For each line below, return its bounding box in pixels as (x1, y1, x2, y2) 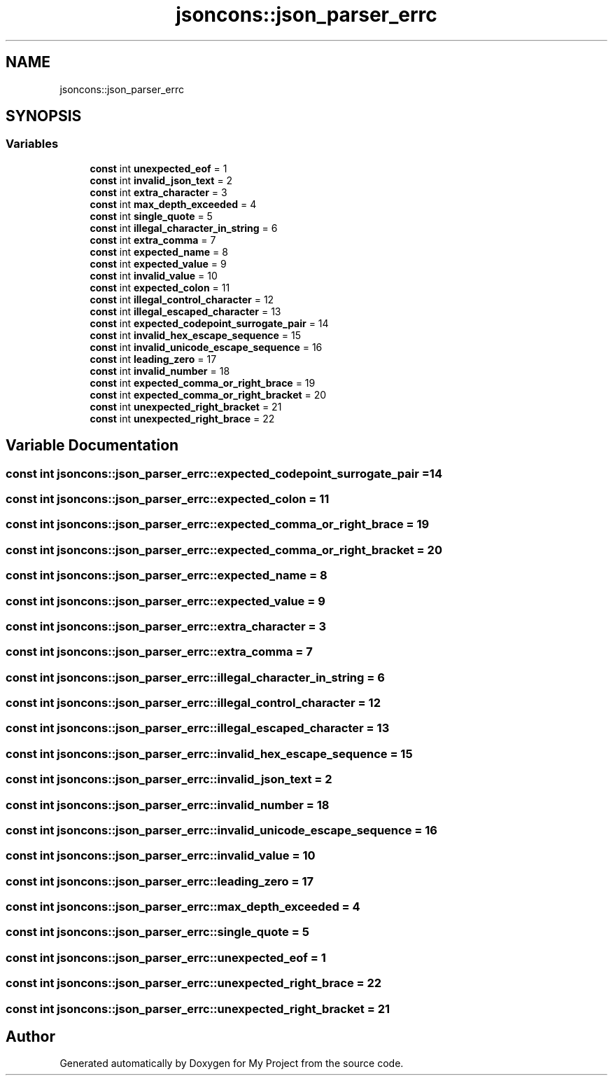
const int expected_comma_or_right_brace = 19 (90, 376, 316, 389)
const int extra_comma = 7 (90, 233, 216, 246)
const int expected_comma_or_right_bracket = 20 (90, 388, 327, 401)
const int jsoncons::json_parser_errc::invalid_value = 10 (6, 848, 316, 863)
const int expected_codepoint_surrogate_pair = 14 (90, 317, 329, 329)
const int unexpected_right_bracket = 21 (90, 400, 282, 413)
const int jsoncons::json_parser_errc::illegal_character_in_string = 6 (6, 670, 385, 684)
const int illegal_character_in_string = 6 (90, 221, 278, 234)
